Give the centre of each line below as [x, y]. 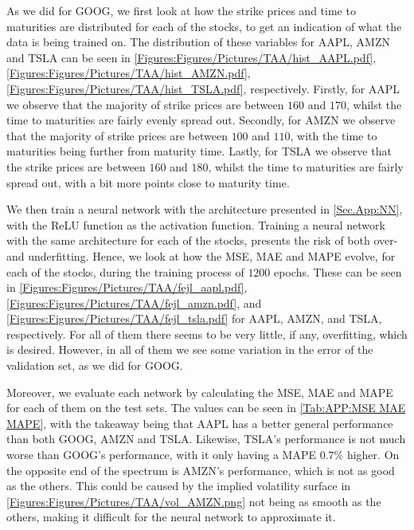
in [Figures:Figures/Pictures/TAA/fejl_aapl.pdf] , [127, 287]
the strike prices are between [76, 166]
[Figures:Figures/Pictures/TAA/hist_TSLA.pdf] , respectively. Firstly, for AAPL [203, 88]
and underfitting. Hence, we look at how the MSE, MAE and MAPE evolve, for [201, 255]
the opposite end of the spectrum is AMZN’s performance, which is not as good [201, 470]
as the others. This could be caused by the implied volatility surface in [179, 486]
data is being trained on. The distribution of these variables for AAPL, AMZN [198, 42]
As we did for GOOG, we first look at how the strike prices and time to [181, 10]
